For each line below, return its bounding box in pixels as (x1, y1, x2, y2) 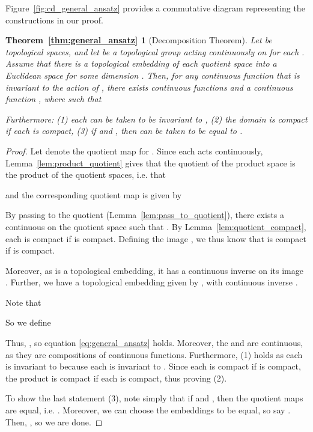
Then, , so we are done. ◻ (5, 415, 103, 428)
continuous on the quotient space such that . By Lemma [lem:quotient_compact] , (5, 220, 306, 233)
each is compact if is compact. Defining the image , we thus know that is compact (5, 232, 306, 245)
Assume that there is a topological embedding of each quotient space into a (5, 57, 277, 70)
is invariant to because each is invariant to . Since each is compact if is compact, (5, 360, 301, 373)
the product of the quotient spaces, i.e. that (5, 168, 166, 181)
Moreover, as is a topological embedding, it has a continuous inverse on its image (5, 264, 303, 276)
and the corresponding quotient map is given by (5, 188, 182, 201)
